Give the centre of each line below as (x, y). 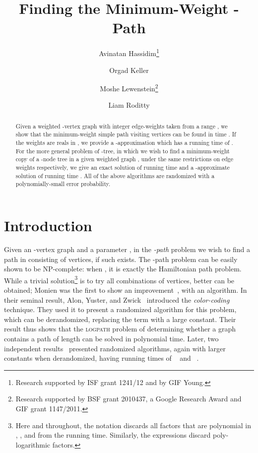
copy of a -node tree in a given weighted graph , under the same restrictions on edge (125, 159)
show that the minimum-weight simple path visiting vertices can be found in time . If (126, 134)
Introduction (48, 226)
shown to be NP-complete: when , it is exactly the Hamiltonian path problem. (123, 269)
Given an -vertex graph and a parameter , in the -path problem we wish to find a (127, 249)
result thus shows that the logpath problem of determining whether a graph (120, 329)
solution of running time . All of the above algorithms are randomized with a (115, 175)
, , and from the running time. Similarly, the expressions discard (113, 435)
